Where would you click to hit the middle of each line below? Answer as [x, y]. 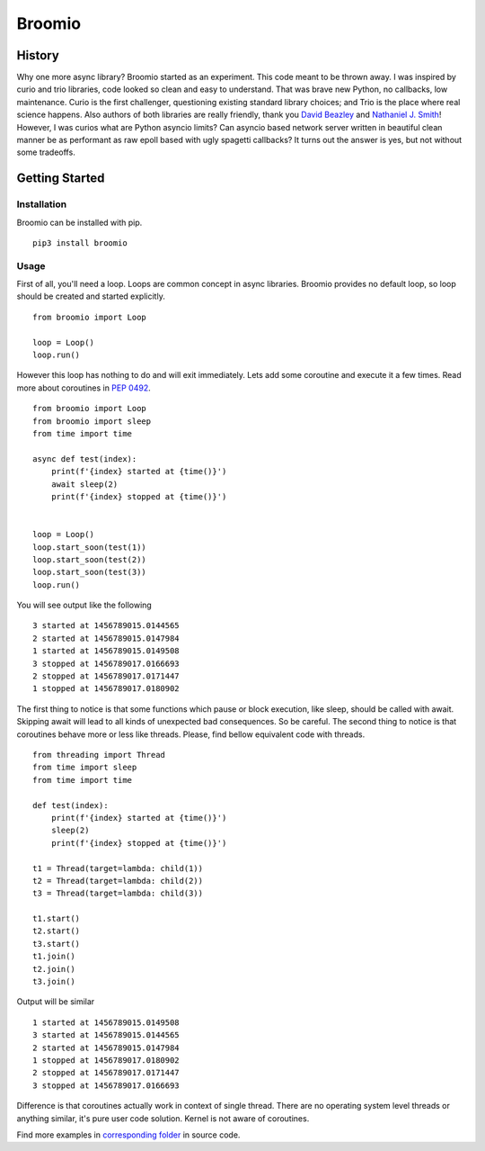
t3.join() [54, 982]
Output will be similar [56, 1002]
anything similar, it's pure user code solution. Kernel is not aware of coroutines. [163, 1118]
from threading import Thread [99, 755]
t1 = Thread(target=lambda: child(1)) [118, 868]
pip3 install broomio [80, 243]
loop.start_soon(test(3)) [90, 572]
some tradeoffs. [46, 152]
